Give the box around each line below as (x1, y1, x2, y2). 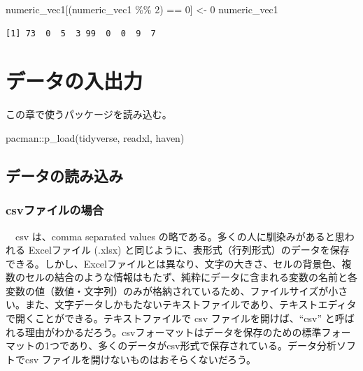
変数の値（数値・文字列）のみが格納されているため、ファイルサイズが (6, 283, 329, 298)
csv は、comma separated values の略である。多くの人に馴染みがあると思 (15, 228, 345, 243)
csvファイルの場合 (6, 201, 104, 219)
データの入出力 (6, 66, 143, 95)
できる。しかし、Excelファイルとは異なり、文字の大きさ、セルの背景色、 (6, 256, 342, 270)
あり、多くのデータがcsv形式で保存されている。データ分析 (69, 338, 337, 353)
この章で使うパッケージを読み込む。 (6, 107, 172, 122)
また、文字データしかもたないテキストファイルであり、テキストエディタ (24, 297, 357, 312)
